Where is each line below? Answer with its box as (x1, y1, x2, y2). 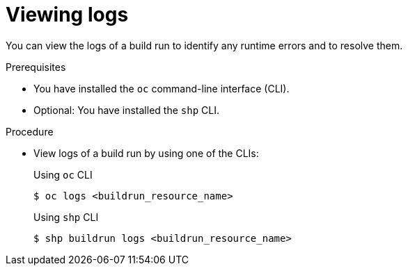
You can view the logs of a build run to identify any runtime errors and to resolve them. (6, 39, 403, 51)
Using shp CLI (33, 211, 99, 223)
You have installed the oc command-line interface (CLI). (33, 82, 290, 95)
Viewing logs (6, 3, 129, 26)
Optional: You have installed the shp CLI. (33, 104, 219, 116)
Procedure (6, 125, 54, 138)
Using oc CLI (33, 168, 93, 181)
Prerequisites (6, 60, 66, 73)
